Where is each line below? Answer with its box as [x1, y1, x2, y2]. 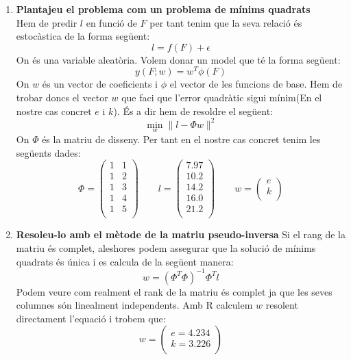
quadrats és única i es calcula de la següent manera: [16, 254, 234, 268]
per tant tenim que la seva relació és [149, 15, 302, 29]
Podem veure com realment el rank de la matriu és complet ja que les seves [16, 284, 332, 298]
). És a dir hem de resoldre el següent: [113, 103, 274, 118]
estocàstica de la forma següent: [16, 29, 150, 43]
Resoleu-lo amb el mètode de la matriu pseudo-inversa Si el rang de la [16, 227, 346, 242]
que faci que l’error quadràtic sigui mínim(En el [121, 90, 322, 105]
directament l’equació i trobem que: [16, 311, 166, 325]
